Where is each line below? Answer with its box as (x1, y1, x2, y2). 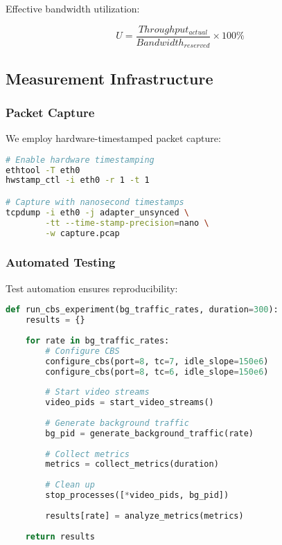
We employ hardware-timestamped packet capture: (6, 131, 221, 145)
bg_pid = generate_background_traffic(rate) (45, 428, 254, 438)
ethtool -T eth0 (6, 165, 80, 175)
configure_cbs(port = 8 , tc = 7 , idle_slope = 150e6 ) (45, 356, 269, 366)
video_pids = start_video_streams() (45, 397, 214, 408)
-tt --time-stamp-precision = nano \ (45, 217, 209, 228)
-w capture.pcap (45, 228, 120, 238)
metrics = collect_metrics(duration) (45, 459, 219, 470)
